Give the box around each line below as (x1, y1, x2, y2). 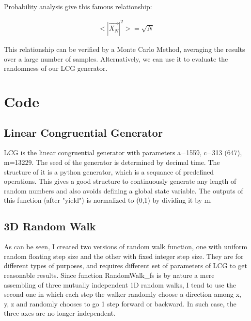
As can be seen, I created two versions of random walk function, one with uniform (4, 241, 248, 252)
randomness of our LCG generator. (4, 63, 108, 73)
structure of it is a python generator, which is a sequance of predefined (4, 166, 214, 177)
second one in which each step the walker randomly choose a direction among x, (4, 289, 241, 299)
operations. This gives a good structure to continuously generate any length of (4, 176, 236, 186)
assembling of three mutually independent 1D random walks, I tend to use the (4, 279, 236, 289)
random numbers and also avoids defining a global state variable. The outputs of (4, 185, 243, 195)
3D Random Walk (4, 219, 96, 234)
